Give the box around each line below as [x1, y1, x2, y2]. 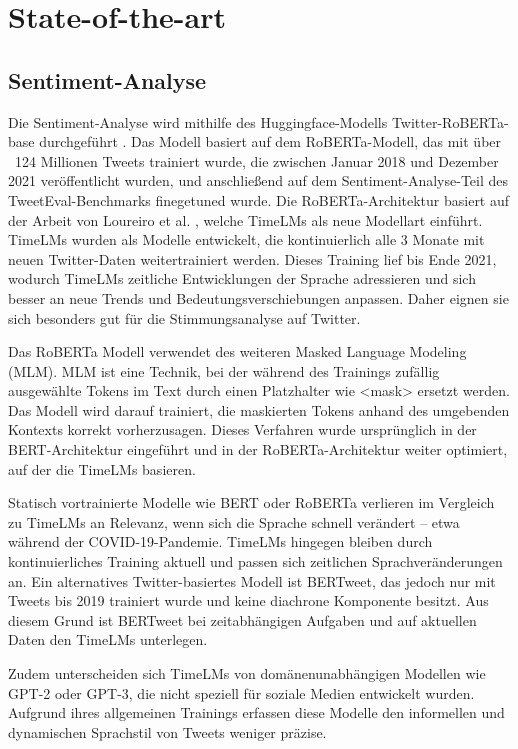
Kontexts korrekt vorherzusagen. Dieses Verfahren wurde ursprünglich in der [8, 419, 477, 440]
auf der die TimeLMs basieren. [8, 458, 196, 479]
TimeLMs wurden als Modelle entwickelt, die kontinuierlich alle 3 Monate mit [8, 229, 485, 250]
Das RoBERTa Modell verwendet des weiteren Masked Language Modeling [8, 341, 467, 362]
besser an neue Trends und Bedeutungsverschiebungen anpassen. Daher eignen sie [8, 287, 509, 308]
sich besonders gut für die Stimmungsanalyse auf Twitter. [8, 307, 361, 328]
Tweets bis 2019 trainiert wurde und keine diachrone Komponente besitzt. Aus [8, 590, 489, 611]
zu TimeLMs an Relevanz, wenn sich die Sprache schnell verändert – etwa [8, 511, 460, 532]
